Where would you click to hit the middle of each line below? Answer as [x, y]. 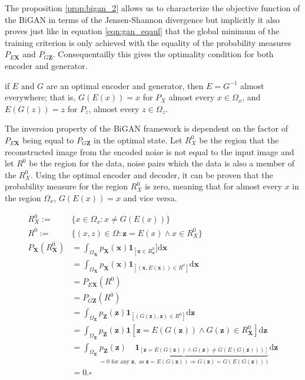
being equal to [48, 140]
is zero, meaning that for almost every [213, 186]
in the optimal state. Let [138, 140]
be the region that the [239, 140]
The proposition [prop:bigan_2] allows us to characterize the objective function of [152, 8]
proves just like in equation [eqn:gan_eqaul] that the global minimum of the [142, 31]
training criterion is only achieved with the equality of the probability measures [148, 42]
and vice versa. [150, 197]
